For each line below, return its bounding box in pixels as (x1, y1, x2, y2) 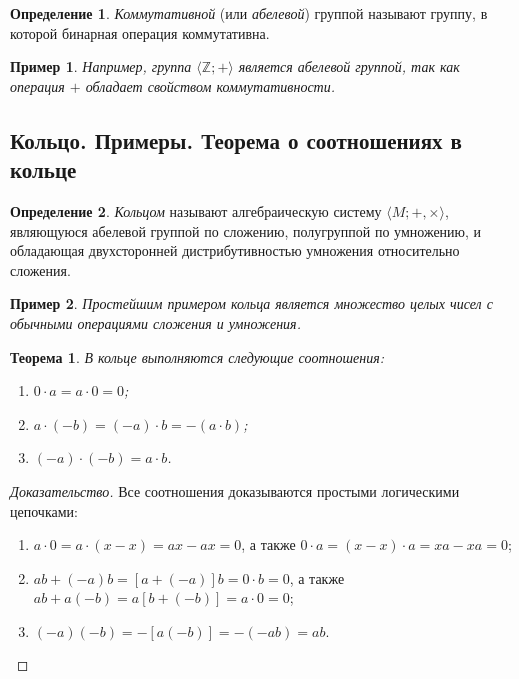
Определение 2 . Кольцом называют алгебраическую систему (10, 200, 382, 221)
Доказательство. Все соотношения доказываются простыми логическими (10, 480, 460, 501)
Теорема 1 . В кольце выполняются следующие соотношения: (10, 346, 384, 367)
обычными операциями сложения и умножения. (10, 312, 301, 333)
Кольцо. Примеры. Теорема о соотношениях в (10, 124, 462, 155)
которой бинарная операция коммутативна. (10, 22, 270, 43)
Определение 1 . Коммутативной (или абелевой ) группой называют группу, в (10, 3, 488, 23)
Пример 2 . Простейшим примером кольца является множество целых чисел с (10, 293, 493, 314)
